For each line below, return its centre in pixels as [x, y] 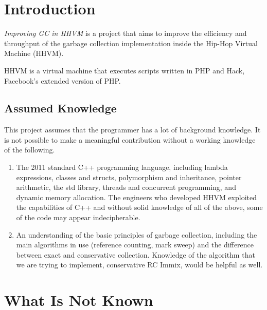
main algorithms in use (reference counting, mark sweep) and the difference [135, 245]
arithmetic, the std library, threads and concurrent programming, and [126, 187]
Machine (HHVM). [34, 53]
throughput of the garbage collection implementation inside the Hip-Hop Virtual [131, 43]
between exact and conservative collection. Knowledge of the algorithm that [136, 254]
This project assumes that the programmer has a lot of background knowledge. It [132, 130]
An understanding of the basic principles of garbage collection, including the [137, 234]
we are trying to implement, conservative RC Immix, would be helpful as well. [139, 265]
